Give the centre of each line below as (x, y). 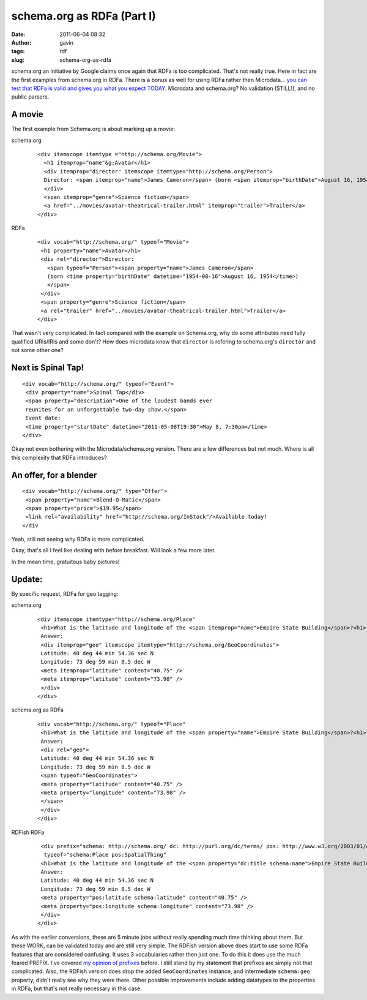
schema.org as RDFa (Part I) (83, 16)
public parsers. (30, 97)
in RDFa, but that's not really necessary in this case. (76, 988)
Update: (27, 579)
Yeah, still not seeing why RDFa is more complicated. (78, 539)
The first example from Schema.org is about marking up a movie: (93, 129)
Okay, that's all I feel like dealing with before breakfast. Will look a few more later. (113, 551)
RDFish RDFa (28, 832)
